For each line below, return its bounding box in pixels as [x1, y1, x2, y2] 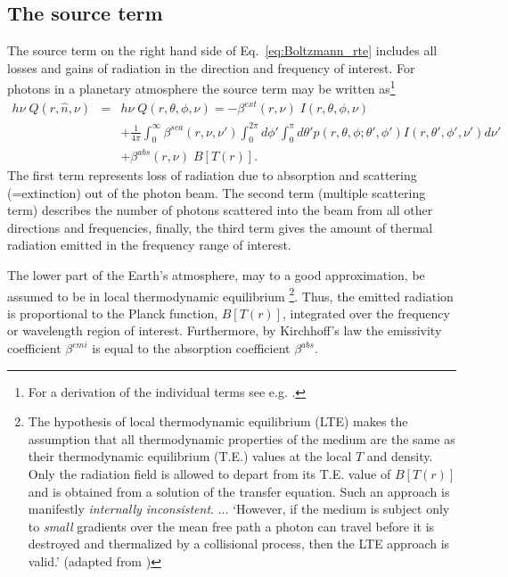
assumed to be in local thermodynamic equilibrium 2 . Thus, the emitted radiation [7, 284, 454, 305]
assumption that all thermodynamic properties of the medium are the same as [28, 429, 455, 448]
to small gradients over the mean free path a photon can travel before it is [28, 516, 435, 535]
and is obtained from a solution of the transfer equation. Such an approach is [28, 482, 450, 500]
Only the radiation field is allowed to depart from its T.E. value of [28, 465, 391, 482]
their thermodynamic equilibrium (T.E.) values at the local [28, 447, 352, 466]
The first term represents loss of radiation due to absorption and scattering [7, 166, 417, 185]
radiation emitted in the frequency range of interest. [7, 235, 291, 254]
